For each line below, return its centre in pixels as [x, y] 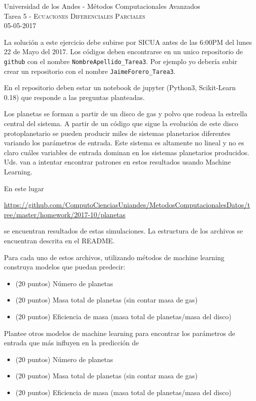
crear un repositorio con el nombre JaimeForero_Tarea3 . [90, 71]
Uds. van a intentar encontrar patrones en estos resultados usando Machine [117, 162]
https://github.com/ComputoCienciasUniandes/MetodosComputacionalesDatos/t [127, 205]
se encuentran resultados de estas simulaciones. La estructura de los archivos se [124, 231]
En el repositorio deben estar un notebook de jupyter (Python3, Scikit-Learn [120, 87]
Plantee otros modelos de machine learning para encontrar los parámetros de [120, 333]
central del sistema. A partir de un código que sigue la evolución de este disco [121, 123]
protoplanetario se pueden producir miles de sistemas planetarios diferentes [117, 133]
